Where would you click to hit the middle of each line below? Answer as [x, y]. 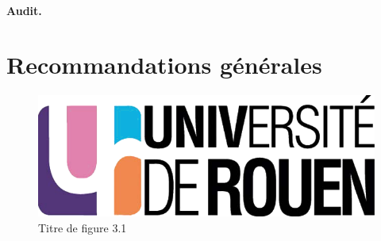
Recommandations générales [164, 65]
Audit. [24, 10]
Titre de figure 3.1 [83, 227]
